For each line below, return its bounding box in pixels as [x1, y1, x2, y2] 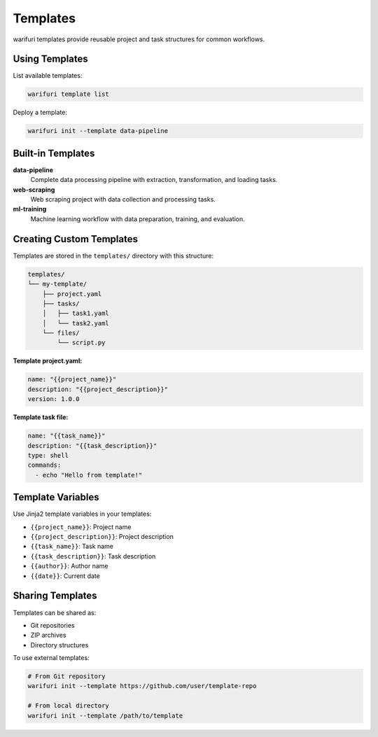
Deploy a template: [13, 108, 68, 117]
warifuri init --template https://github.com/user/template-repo [27, 682, 257, 690]
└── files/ [42, 329, 80, 337]
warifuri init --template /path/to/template [27, 711, 183, 720]
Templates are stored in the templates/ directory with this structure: [13, 251, 213, 260]
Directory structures [30, 640, 89, 649]
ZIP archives [30, 631, 66, 640]
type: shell [27, 451, 69, 459]
